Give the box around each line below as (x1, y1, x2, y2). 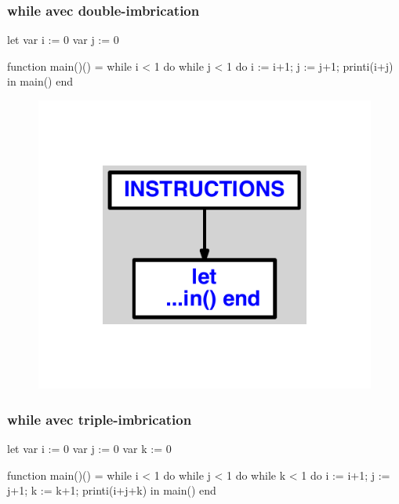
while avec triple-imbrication (7, 409, 192, 429)
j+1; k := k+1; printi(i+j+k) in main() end (7, 482, 216, 499)
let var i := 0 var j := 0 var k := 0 (7, 440, 172, 457)
